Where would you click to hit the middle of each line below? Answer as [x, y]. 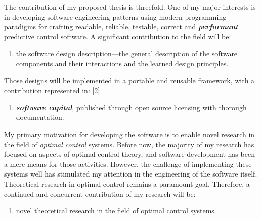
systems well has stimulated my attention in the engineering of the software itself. [131, 174]
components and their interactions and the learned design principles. [122, 63]
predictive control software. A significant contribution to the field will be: [118, 36]
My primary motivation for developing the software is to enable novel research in [129, 134]
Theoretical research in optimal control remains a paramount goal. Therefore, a [127, 183]
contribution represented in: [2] [52, 90]
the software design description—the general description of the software [127, 53]
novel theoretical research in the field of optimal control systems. [116, 211]
